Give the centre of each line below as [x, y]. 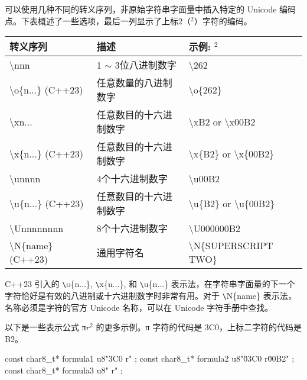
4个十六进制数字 [132, 179]
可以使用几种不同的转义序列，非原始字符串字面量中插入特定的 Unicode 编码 [151, 9]
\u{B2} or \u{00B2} [232, 203]
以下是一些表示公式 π [45, 327]
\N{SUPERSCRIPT [231, 246]
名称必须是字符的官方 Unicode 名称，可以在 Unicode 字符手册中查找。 [139, 307]
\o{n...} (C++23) [46, 89]
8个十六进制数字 [132, 228]
